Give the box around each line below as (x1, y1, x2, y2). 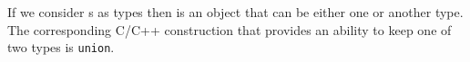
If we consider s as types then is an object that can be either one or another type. (7, 3, 464, 21)
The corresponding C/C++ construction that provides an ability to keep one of (7, 20, 452, 39)
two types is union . (7, 38, 115, 57)
